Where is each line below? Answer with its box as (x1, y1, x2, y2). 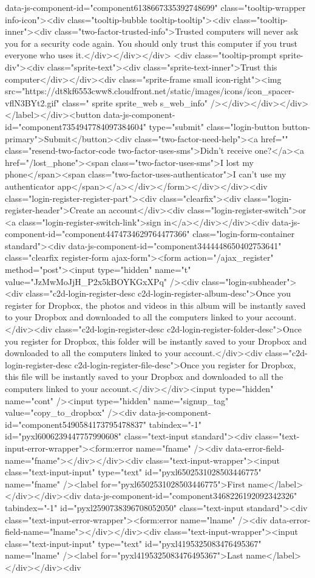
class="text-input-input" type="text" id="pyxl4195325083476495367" (5, 537, 262, 549)
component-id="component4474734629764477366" (5, 227, 190, 240)
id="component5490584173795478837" (5, 418, 146, 430)
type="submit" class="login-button (149, 120, 280, 132)
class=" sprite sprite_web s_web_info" (62, 96, 208, 109)
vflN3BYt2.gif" (5, 96, 59, 109)
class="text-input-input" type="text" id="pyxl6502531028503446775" (5, 466, 262, 478)
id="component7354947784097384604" (5, 120, 146, 132)
